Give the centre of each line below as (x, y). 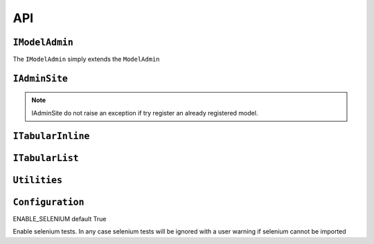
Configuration (48, 202)
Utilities (37, 180)
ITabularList (46, 158)
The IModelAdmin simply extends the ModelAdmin (86, 59)
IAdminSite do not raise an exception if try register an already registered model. (145, 113)
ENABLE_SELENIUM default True (60, 218)
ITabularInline (51, 136)
